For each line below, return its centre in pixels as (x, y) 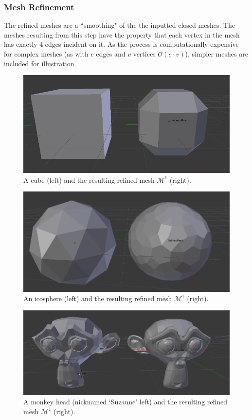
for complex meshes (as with (46, 54)
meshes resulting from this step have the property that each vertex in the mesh (122, 34)
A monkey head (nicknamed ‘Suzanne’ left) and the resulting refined (126, 402)
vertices (144, 54)
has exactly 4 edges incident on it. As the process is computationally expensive (121, 44)
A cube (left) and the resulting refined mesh (89, 180)
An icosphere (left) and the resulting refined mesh (98, 298)
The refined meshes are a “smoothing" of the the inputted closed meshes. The (120, 25)
